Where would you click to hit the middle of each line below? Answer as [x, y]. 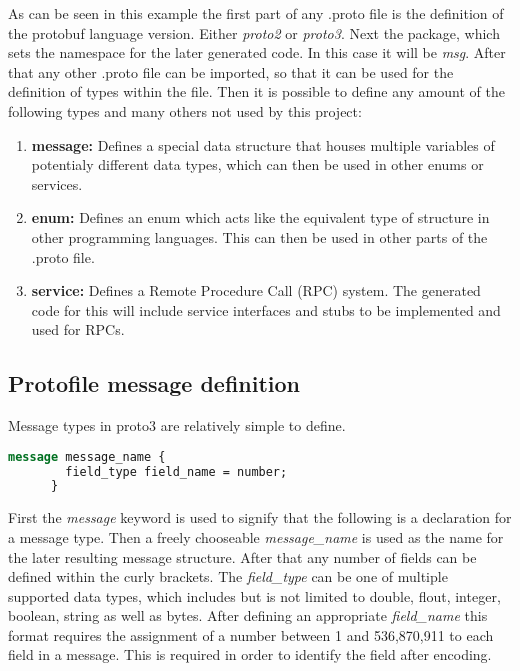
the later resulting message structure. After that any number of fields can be [242, 556]
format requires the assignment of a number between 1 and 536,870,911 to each [251, 634]
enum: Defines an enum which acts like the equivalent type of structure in [260, 217]
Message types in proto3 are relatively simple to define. [177, 425]
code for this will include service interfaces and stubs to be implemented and [266, 309]
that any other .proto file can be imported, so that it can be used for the [231, 71]
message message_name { [87, 456]
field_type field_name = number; [176, 471]
